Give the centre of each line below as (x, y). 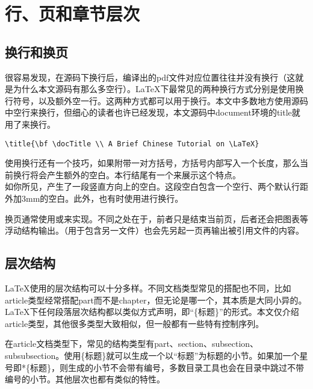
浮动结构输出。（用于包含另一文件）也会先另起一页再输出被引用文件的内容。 (154, 230)
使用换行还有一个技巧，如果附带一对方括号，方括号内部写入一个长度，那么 (152, 163)
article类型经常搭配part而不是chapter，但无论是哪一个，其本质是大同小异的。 (156, 300)
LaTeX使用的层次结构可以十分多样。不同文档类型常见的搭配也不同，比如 (148, 288)
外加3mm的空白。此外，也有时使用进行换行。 (94, 198)
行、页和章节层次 (73, 14)
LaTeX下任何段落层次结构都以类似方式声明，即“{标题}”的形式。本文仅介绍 (152, 312)
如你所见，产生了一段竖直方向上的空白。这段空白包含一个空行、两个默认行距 (156, 186)
